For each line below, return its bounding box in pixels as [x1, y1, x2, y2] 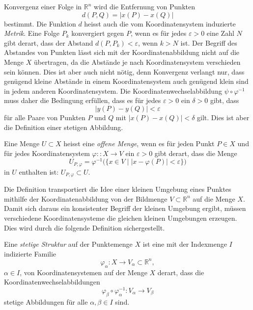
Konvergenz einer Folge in [4, 1, 82, 11]
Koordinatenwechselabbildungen [4, 277, 100, 287]
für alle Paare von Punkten [4, 112, 85, 122]
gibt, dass [210, 95, 239, 105]
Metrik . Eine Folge [4, 28, 60, 38]
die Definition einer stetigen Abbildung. [4, 122, 123, 132]
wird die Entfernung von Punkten [94, 1, 195, 11]
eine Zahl [206, 28, 234, 38]
